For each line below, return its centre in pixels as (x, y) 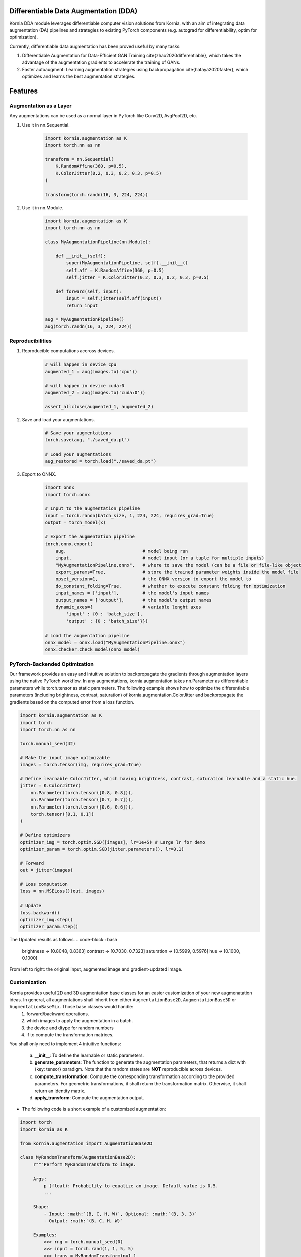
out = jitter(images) (46, 870)
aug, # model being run (122, 551)
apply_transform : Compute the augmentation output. (89, 1098)
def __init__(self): (81, 256)
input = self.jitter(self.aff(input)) (114, 298)
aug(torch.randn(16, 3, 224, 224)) (89, 326)
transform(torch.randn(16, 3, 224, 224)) (97, 194)
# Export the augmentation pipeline (90, 537)
